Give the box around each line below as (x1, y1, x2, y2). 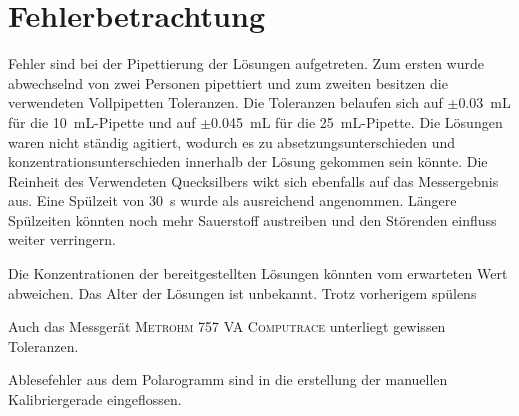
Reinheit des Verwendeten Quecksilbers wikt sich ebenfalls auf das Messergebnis (8, 170, 499, 191)
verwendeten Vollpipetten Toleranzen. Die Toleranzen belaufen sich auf (8, 92, 443, 113)
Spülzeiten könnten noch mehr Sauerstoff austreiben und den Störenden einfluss (8, 209, 497, 230)
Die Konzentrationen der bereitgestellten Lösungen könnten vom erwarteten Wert (8, 263, 508, 284)
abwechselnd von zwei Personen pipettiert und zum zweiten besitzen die (8, 72, 448, 93)
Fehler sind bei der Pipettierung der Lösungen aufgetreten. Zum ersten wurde (8, 53, 484, 74)
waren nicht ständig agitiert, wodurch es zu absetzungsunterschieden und (8, 131, 455, 152)
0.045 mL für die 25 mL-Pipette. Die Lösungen (211, 111, 503, 132)
